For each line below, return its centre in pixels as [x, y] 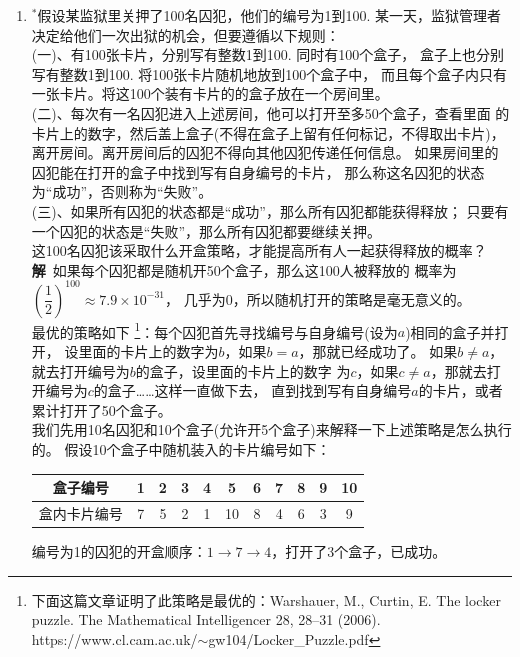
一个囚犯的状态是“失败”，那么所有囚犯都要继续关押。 [206, 230]
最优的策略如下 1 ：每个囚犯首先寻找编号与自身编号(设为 [214, 330]
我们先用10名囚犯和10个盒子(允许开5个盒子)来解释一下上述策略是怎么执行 [271, 429]
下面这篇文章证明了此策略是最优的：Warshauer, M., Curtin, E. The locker [266, 599]
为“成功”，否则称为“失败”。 [122, 191]
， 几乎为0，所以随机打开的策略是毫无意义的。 [318, 298]
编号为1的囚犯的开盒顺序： [119, 551]
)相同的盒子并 [450, 331]
